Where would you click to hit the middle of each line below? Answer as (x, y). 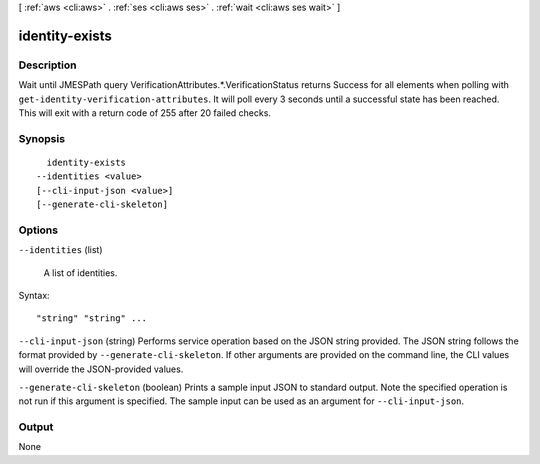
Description (47, 65)
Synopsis (41, 138)
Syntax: (34, 295)
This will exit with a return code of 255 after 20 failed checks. (145, 112)
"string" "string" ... (92, 318)
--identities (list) (61, 250)
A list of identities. (80, 272)
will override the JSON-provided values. (101, 369)
